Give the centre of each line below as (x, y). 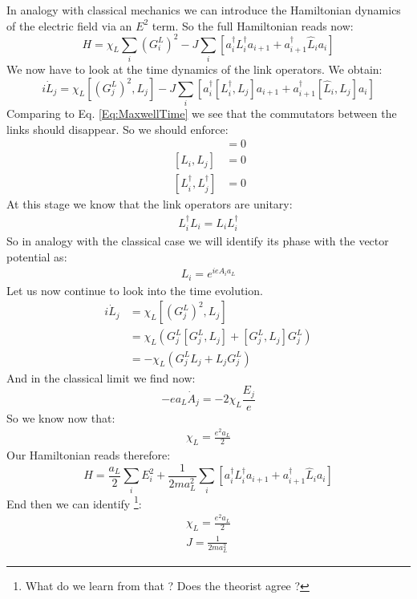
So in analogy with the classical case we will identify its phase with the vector (198, 241)
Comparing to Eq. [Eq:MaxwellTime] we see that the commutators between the (202, 113)
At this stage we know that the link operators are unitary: (150, 204)
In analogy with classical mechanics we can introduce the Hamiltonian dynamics (204, 10)
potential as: (37, 256)
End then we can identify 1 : (74, 502)
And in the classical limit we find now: (101, 377)
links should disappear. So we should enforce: (117, 129)
